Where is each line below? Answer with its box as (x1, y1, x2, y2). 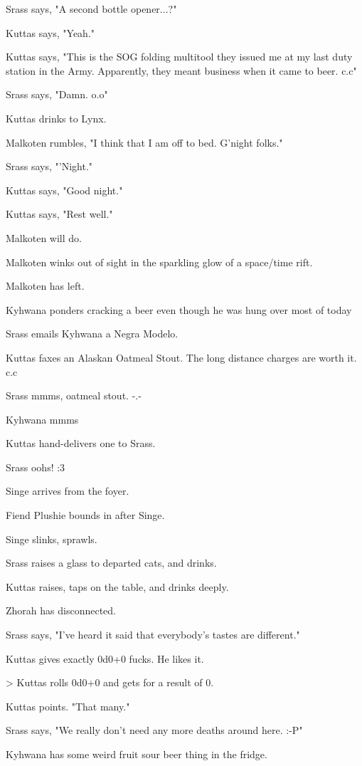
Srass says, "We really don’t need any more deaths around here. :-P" (6, 723, 303, 738)
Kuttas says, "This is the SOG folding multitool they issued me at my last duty (6, 49, 353, 64)
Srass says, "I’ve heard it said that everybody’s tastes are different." (6, 627, 300, 642)
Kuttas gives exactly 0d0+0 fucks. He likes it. (6, 651, 204, 666)
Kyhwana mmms (6, 411, 79, 426)
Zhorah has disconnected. (6, 603, 116, 618)
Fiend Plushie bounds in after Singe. (6, 508, 165, 523)
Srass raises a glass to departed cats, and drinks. (6, 555, 217, 570)
